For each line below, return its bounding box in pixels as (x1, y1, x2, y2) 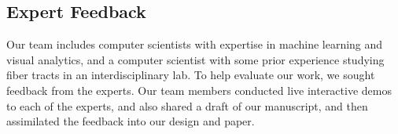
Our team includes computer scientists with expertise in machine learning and (6, 36, 383, 53)
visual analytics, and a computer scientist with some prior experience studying (6, 51, 385, 67)
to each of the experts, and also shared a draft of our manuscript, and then (6, 97, 368, 114)
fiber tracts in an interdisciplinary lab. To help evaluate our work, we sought (6, 67, 375, 83)
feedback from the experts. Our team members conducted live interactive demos (6, 81, 392, 98)
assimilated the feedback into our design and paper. (6, 113, 255, 129)
